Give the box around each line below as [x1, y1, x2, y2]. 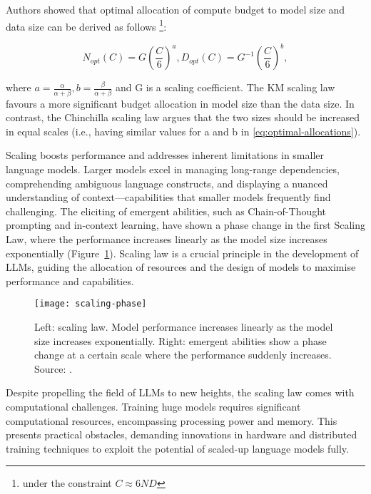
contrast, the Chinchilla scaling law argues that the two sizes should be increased [6, 110, 360, 125]
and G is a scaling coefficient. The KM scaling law [115, 80, 335, 95]
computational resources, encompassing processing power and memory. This [6, 413, 337, 428]
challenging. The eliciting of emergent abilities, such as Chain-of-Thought [6, 203, 327, 218]
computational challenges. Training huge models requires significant [6, 399, 301, 413]
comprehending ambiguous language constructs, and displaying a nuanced [6, 175, 328, 190]
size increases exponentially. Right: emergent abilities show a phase [34, 333, 327, 348]
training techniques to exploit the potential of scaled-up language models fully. [6, 441, 349, 456]
